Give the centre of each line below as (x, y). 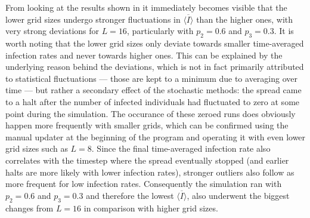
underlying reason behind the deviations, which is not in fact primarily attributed (155, 67)
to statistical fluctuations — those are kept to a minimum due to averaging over (151, 78)
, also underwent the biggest (238, 195)
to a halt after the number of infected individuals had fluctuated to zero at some (153, 101)
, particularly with (160, 31)
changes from (30, 208)
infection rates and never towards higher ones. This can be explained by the (144, 55)
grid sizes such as (37, 148)
